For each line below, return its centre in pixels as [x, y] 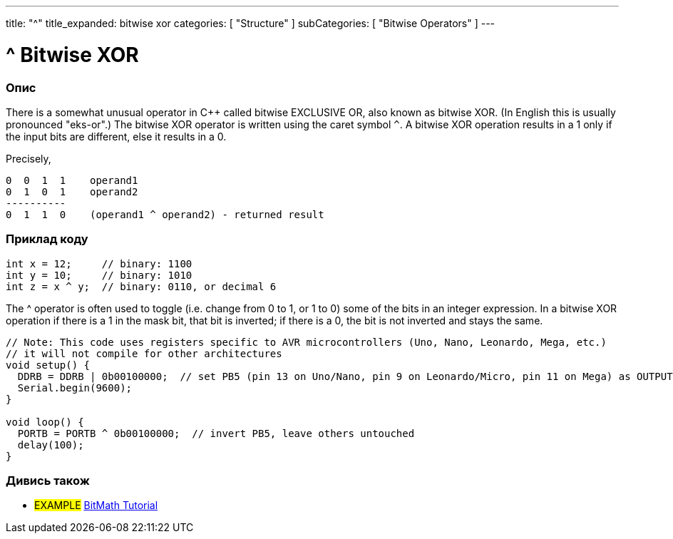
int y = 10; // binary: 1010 [99, 275]
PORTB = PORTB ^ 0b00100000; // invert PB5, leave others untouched [216, 433]
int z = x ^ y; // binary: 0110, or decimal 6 [141, 286]
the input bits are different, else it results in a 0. [116, 136]
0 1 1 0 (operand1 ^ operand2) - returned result [165, 214]
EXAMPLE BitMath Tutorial [96, 505]
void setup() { [48, 365]
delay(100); [51, 445]
